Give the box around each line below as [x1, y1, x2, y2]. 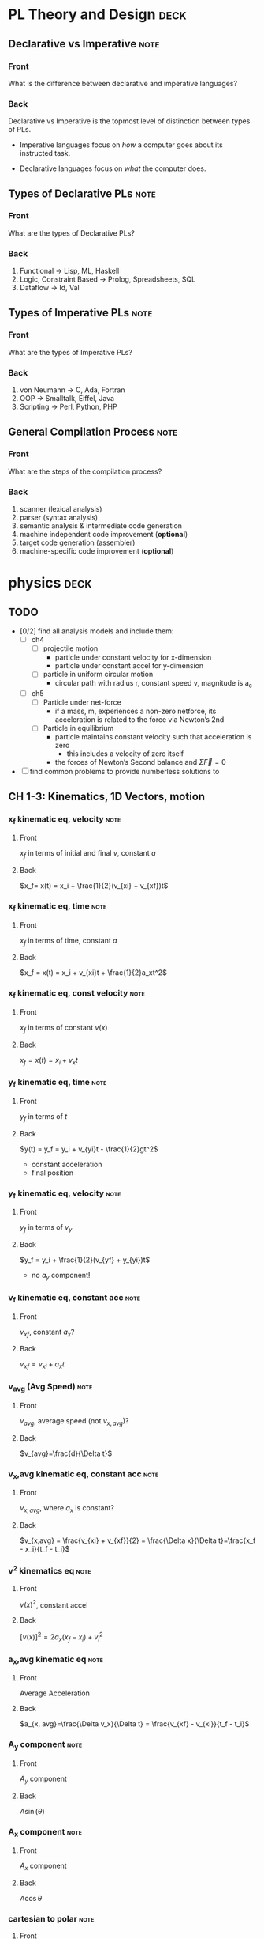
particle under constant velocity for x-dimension [54, 652, 212, 662]
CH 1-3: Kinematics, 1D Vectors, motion [8, 789, 206, 803]
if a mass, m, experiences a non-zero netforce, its [54, 706, 217, 716]
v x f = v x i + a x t [19, 1359, 65, 1371]
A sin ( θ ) [19, 1806, 45, 1816]
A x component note [8, 1826, 83, 1839]
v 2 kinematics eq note [8, 1563, 92, 1577]
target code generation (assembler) [19, 538, 136, 547]
